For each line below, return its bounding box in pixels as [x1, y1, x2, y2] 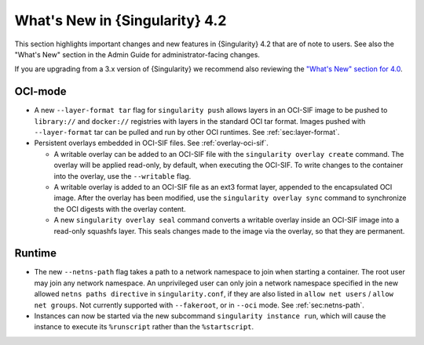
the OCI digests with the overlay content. [53, 204, 186, 213]
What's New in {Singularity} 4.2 [14, 12, 227, 29]
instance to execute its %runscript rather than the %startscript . [34, 322, 254, 332]
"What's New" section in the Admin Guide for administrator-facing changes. [14, 49, 261, 59]
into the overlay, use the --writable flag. [53, 171, 192, 180]
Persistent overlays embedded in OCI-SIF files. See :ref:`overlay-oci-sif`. [34, 138, 269, 148]
